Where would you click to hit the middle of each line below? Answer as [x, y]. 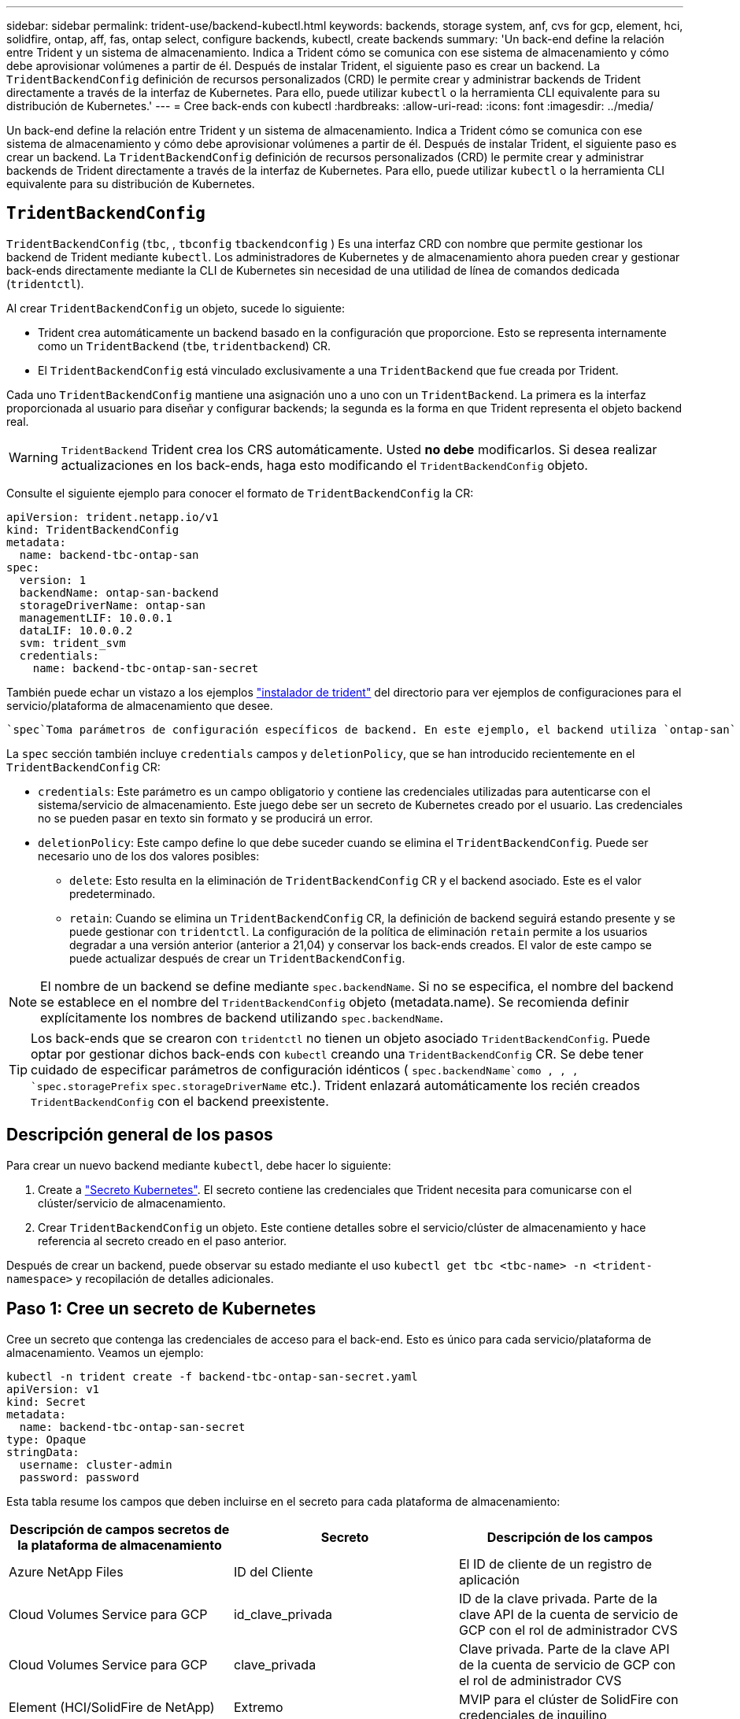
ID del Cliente [273, 1571]
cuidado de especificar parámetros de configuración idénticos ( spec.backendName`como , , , [305, 1069]
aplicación [489, 1579]
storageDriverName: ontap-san [112, 605]
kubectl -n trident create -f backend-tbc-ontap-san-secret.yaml [212, 1376]
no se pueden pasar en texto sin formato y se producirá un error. [205, 818]
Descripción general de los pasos [140, 1135]
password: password [79, 1477]
